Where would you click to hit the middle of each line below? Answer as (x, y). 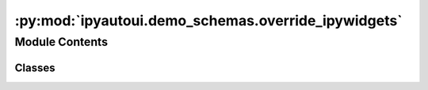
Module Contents (61, 42)
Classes (35, 67)
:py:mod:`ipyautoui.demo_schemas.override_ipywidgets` (209, 21)
